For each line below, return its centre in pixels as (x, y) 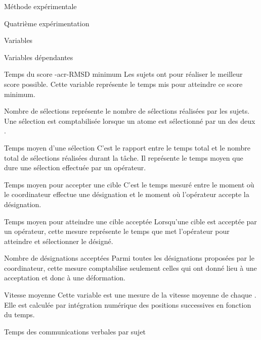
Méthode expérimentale (40, 6)
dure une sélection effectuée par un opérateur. (75, 167)
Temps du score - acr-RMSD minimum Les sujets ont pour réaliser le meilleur (123, 74)
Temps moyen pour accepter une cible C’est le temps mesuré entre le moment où (129, 184)
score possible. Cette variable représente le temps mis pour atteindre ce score (123, 84)
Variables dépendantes (39, 57)
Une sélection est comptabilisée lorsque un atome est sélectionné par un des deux (130, 120)
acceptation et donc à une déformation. (65, 278)
